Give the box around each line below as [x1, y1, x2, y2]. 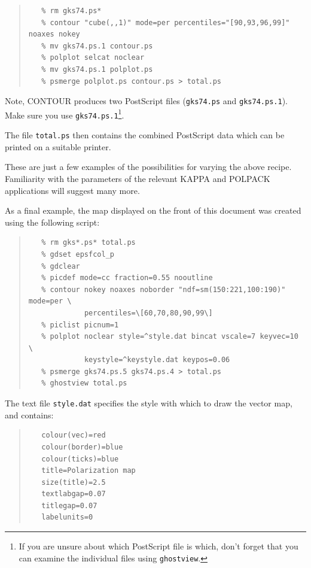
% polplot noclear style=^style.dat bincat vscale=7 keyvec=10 [41, 332, 298, 341]
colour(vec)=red [41, 431, 106, 440]
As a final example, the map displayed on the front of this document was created [5, 204, 301, 217]
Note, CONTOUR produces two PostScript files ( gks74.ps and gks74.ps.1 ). [5, 95, 288, 107]
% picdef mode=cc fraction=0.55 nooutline [41, 274, 213, 283]
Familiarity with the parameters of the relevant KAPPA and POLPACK [5, 172, 270, 184]
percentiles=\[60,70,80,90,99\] [84, 308, 213, 317]
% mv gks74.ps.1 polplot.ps [41, 65, 153, 74]
